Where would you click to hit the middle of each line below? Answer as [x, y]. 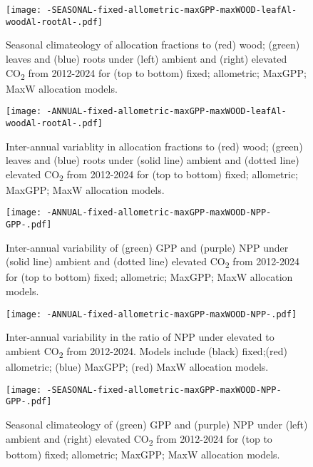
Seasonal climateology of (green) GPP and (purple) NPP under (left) [157, 424]
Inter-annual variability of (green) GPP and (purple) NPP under [147, 247]
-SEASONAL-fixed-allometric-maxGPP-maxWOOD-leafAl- [172, 10]
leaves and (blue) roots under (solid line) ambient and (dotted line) [153, 160]
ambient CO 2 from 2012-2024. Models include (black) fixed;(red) [147, 351]
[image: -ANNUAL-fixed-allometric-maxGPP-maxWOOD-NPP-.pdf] [152, 314]
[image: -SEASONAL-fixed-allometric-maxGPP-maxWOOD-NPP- [144, 390]
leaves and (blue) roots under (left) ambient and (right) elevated [147, 58]
